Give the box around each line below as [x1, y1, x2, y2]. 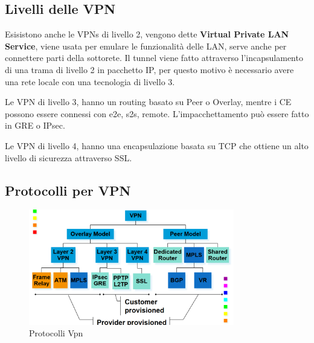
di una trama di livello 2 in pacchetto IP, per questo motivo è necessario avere [5, 63, 294, 75]
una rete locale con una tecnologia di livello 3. [5, 75, 175, 88]
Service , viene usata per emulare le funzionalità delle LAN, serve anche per [5, 39, 287, 52]
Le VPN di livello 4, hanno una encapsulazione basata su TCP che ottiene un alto [5, 139, 309, 152]
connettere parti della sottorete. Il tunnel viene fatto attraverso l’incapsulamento [5, 51, 303, 64]
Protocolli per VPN [5, 181, 131, 199]
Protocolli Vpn [29, 327, 83, 339]
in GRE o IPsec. [5, 119, 65, 132]
